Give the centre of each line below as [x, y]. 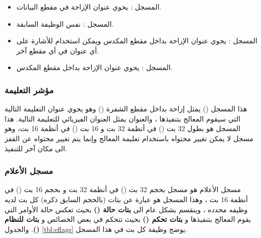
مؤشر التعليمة [29, 90]
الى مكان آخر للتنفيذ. [36, 148]
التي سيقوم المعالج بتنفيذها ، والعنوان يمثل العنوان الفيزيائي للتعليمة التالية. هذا [123, 118]
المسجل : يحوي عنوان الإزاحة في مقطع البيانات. [89, 7]
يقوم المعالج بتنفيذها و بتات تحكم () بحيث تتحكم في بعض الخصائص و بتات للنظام [128, 219]
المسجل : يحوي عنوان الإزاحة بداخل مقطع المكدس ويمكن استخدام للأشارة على [137, 41]
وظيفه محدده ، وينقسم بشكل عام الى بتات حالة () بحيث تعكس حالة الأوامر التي [126, 209]
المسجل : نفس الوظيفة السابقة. [65, 23]
